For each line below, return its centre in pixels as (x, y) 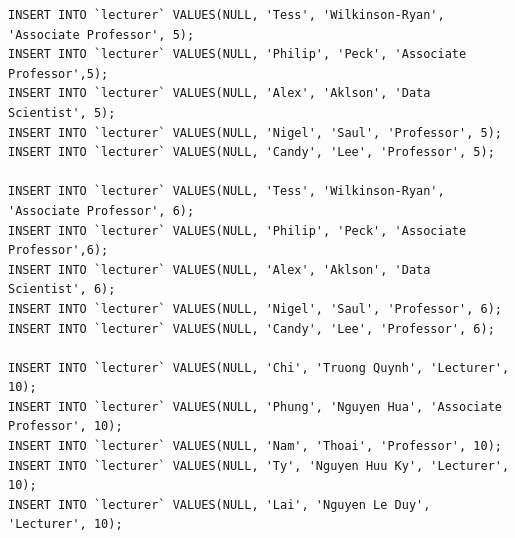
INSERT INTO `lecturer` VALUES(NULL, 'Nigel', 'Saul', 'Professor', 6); (255, 308)
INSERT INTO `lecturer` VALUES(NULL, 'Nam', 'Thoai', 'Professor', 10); (255, 446)
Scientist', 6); (62, 289)
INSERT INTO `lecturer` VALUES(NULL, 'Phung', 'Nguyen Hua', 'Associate (255, 406)
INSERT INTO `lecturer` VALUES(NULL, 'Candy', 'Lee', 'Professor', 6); (251, 328)
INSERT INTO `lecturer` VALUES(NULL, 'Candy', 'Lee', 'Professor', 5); (251, 152)
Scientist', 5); (62, 112)
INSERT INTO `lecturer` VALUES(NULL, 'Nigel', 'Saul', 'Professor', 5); (255, 132)
